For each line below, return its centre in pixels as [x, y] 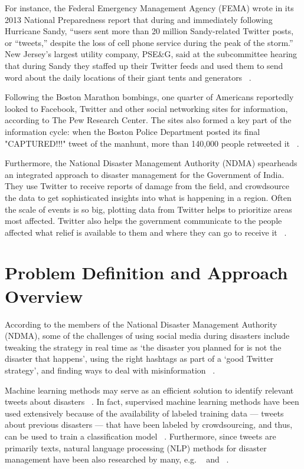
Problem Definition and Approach [146, 273]
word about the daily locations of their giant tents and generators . [128, 77]
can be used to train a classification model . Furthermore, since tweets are [140, 436]
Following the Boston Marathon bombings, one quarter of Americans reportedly [149, 97]
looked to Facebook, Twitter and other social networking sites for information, [146, 108]
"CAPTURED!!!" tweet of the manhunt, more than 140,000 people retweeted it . [152, 143]
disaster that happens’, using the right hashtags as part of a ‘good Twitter [139, 359]
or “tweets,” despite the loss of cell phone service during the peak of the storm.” [149, 42]
